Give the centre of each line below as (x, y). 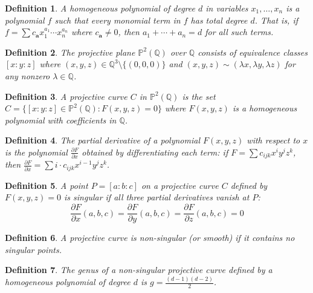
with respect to (273, 140)
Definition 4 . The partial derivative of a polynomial (102, 140)
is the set (199, 96)
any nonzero (27, 75)
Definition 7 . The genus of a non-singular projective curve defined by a (139, 270)
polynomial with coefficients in (61, 120)
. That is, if (276, 20)
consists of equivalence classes (253, 52)
